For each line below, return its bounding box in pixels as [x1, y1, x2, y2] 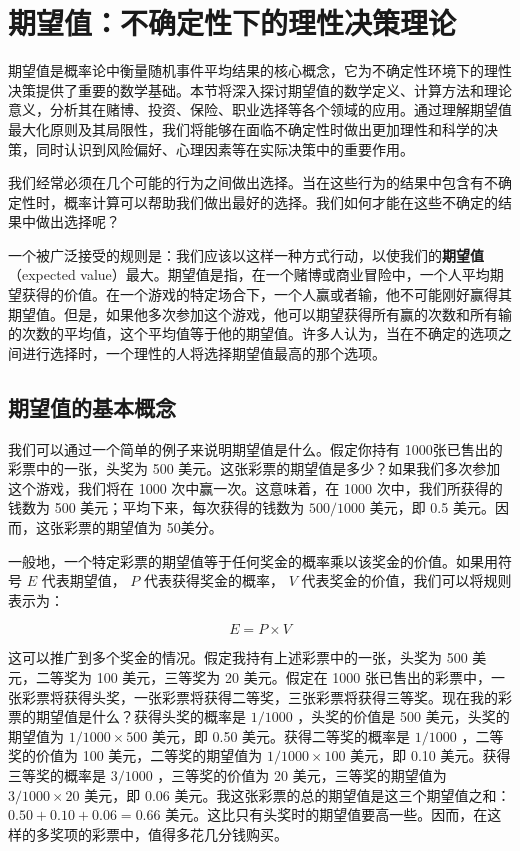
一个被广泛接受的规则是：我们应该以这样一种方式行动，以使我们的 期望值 [8, 244, 484, 265]
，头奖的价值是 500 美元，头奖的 [297, 706, 510, 727]
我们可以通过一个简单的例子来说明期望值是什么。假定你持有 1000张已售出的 [8, 438, 503, 459]
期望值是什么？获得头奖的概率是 [35, 706, 246, 727]
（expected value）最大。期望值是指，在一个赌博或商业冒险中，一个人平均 [8, 264, 490, 285]
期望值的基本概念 [8, 391, 176, 422]
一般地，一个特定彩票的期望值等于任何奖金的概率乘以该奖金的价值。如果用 [8, 550, 498, 571]
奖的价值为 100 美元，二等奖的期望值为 [8, 745, 263, 766]
